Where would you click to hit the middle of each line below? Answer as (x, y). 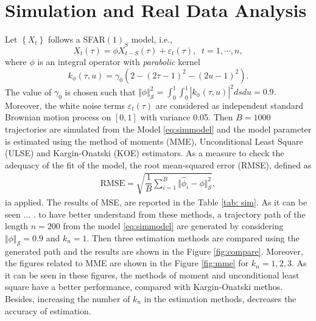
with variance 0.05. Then (187, 117)
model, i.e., (152, 39)
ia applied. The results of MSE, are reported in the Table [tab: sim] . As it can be (156, 202)
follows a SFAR (76, 39)
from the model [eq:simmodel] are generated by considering (173, 226)
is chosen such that (100, 91)
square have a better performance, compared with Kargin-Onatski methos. (144, 287)
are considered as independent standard (230, 105)
